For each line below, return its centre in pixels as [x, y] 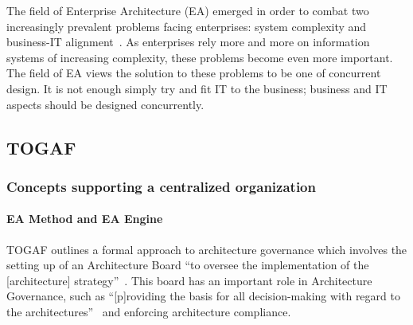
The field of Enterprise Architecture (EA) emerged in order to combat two [188, 10]
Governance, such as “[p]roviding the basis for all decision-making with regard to [203, 296]
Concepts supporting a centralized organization [161, 186]
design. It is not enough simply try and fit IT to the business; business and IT [197, 88]
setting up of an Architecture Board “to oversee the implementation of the [188, 265]
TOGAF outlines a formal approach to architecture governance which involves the [207, 249]
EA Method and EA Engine [85, 219]
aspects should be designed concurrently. [105, 104]
